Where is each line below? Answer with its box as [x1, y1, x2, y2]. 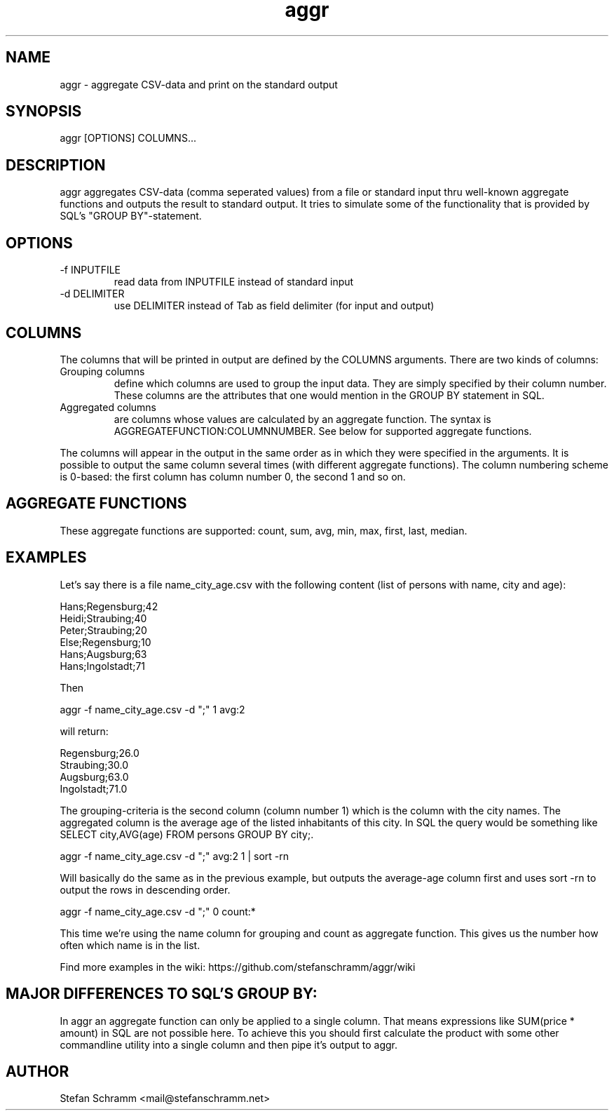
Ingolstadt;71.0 [60, 782, 128, 795]
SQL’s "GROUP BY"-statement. [60, 210, 202, 222]
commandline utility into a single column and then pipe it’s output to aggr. [60, 1038, 397, 1051]
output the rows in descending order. [60, 883, 231, 896]
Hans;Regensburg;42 [60, 600, 158, 612]
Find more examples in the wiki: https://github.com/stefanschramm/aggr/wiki [60, 960, 416, 973]
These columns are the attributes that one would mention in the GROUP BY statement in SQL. [114, 389, 545, 401]
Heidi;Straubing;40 [60, 612, 147, 624]
